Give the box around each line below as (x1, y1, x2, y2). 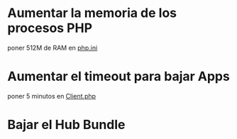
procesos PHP (7, 20, 93, 36)
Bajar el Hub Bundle (7, 117, 126, 133)
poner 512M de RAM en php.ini (7, 43, 98, 52)
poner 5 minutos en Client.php (7, 91, 97, 100)
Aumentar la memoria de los (7, 5, 177, 21)
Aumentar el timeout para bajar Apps (7, 69, 231, 84)
